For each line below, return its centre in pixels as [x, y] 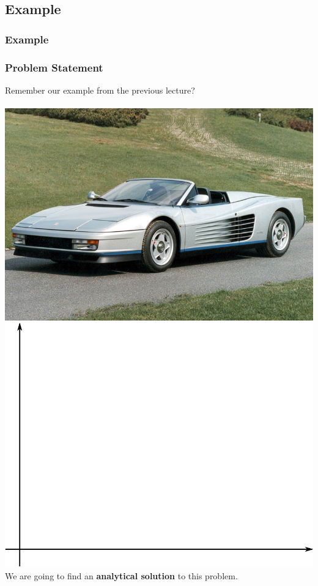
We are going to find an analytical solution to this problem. [121, 575]
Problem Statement [54, 67]
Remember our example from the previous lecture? [100, 90]
